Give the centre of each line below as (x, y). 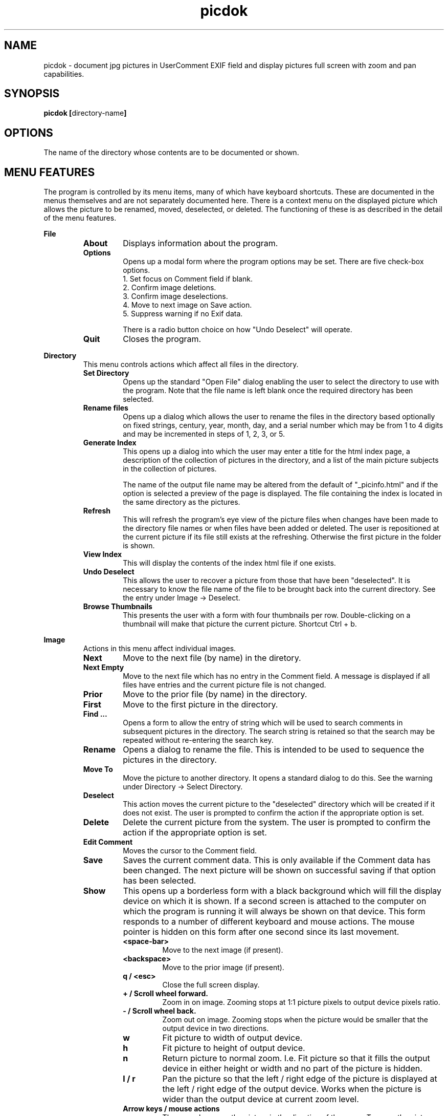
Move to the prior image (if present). (223, 968)
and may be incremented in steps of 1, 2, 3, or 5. (204, 434)
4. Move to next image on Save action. (187, 305)
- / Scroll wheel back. (160, 1011)
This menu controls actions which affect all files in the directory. (191, 364)
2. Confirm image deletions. (170, 288)
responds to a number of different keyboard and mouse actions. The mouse (269, 922)
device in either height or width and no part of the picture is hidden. (292, 1069)
